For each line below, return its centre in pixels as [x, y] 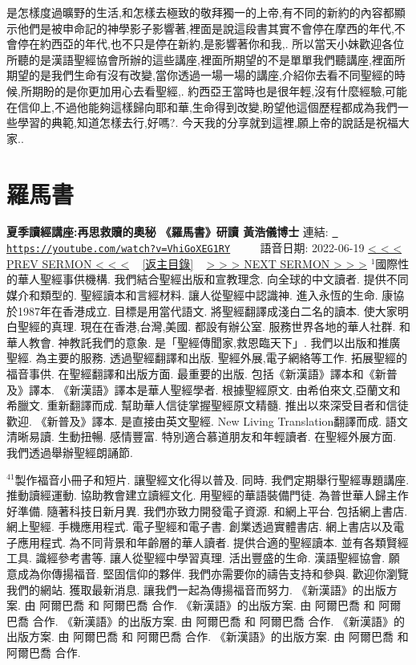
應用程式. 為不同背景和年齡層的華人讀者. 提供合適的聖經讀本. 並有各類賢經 [213, 542]
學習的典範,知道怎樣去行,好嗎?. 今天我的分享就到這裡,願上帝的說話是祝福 [208, 122]
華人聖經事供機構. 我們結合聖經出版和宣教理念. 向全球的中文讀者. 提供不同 [213, 279]
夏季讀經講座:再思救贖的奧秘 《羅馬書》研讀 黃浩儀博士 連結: [168, 232]
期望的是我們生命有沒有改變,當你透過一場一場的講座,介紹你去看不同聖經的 [200, 75]
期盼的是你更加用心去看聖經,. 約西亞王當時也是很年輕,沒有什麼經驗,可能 [220, 90]
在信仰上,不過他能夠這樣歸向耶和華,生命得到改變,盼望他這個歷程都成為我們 [202, 106]
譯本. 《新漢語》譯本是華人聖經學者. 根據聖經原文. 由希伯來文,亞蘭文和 [214, 389]
